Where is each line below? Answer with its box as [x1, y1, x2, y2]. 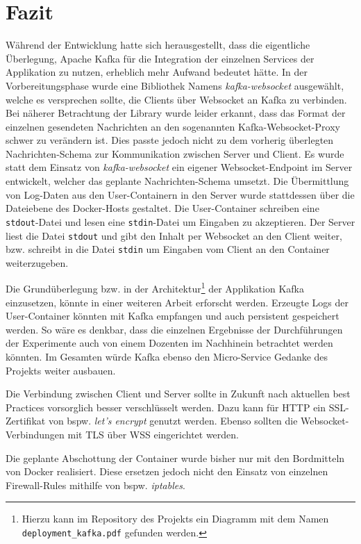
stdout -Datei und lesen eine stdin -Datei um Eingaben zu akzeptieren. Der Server [6, 214, 355, 229]
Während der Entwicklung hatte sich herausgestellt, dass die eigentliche [6, 38, 310, 52]
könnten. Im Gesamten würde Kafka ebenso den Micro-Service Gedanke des [6, 349, 328, 364]
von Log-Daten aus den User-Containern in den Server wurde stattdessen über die [6, 187, 355, 201]
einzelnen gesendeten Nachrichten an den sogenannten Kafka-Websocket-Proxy [6, 119, 340, 133]
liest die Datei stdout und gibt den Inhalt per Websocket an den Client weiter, [6, 228, 342, 242]
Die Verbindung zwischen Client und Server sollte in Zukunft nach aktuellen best [6, 386, 351, 401]
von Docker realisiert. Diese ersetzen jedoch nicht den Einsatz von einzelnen [6, 464, 328, 479]
